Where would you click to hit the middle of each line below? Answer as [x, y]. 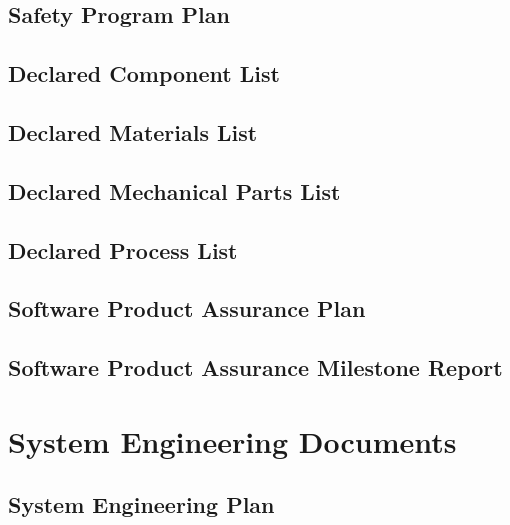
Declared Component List [144, 73]
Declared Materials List [133, 131]
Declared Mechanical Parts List [174, 190]
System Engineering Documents [232, 440]
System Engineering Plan [141, 504]
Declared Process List [123, 249]
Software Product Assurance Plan [187, 308]
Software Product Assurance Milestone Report [255, 367]
